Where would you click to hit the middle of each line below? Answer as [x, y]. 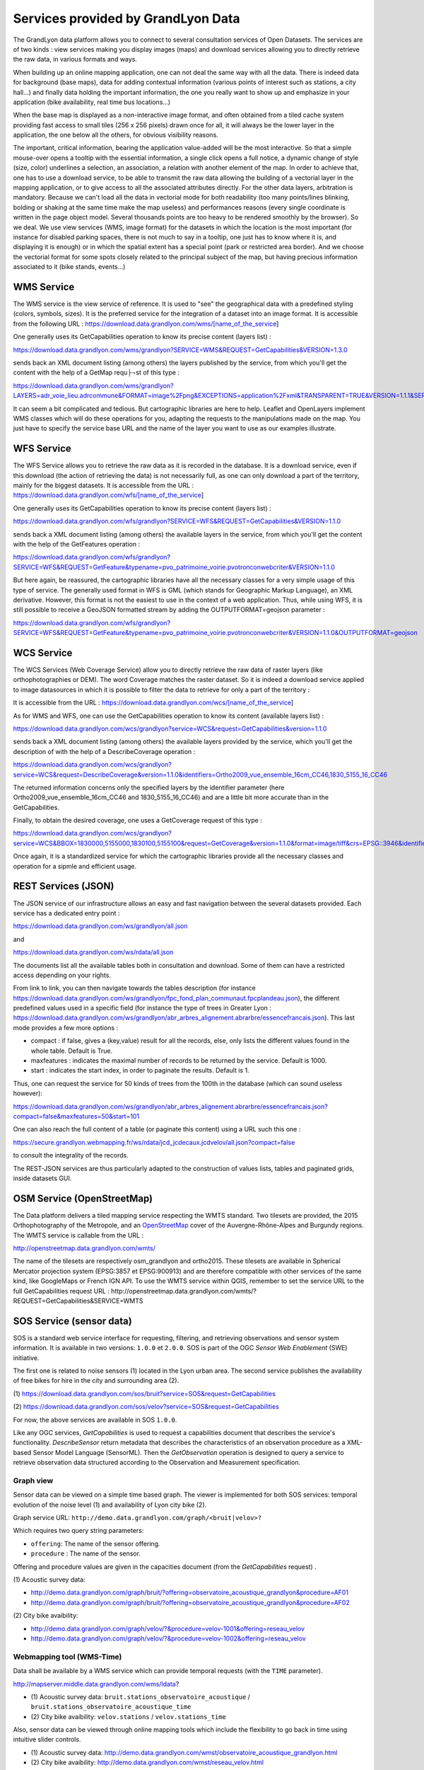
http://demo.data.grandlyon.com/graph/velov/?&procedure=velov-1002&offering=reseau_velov [169, 1638]
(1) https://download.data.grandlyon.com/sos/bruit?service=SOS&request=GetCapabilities [144, 1393]
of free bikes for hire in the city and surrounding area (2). [96, 1381]
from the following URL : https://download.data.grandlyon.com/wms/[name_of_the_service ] [146, 324]
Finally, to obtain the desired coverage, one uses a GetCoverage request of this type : [138, 821]
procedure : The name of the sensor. [86, 1553]
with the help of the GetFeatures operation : [77, 544]
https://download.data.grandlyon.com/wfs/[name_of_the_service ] [108, 495]
